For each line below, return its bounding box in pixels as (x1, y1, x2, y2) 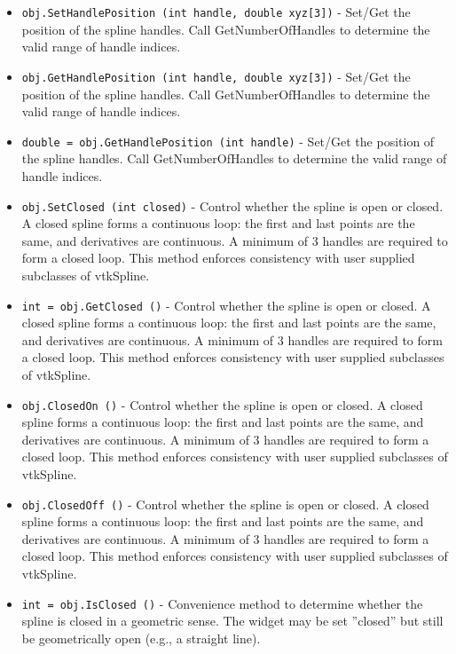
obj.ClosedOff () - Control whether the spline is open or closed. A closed (21, 494, 429, 513)
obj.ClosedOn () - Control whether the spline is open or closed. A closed (21, 395, 423, 414)
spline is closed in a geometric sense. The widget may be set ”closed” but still (21, 611, 444, 630)
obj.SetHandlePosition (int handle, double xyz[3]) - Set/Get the (21, 3, 411, 20)
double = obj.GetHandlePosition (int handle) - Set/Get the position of (21, 131, 435, 150)
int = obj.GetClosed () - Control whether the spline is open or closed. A (21, 295, 431, 314)
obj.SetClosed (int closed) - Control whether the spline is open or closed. (21, 196, 444, 215)
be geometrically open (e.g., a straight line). (21, 628, 261, 647)
